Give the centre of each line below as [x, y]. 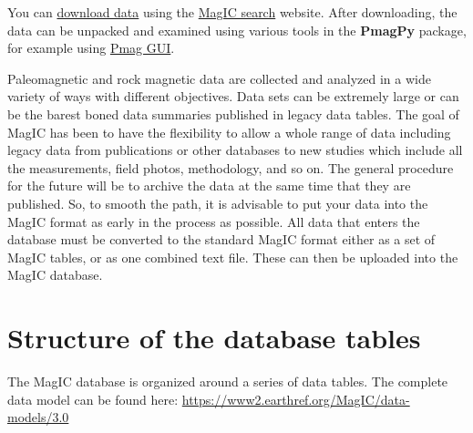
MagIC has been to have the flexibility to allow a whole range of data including [229, 132]
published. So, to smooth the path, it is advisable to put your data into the [218, 203]
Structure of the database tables [214, 338]
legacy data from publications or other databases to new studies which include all [235, 150]
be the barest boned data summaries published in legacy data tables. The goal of [233, 113]
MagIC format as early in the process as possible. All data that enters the [214, 221]
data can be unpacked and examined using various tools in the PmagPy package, [237, 30]
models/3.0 [38, 417]
